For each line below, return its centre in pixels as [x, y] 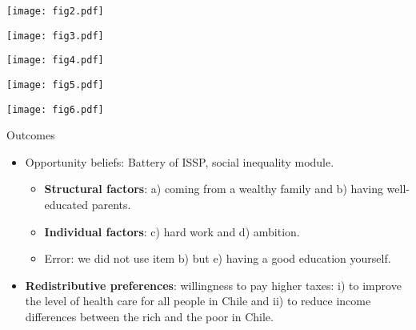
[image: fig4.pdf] [55, 60]
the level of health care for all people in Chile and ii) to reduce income [198, 301]
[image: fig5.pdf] [55, 85]
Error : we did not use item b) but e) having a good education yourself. [218, 258]
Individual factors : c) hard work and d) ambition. [172, 231]
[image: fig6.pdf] [55, 109]
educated [66, 205]
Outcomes [31, 135]
